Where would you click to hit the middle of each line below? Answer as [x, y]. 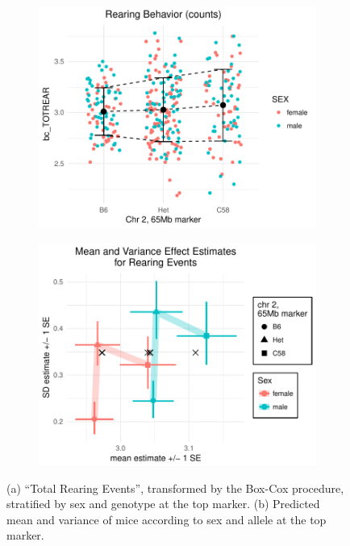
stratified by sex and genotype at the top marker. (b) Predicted [163, 504]
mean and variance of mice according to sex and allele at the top [167, 519]
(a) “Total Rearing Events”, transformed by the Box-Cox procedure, [175, 488]
